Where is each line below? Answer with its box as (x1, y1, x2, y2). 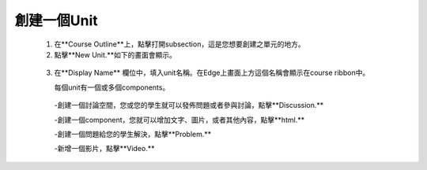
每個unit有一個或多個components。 (54, 83, 170, 92)
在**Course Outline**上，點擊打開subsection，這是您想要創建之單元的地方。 (54, 39, 305, 49)
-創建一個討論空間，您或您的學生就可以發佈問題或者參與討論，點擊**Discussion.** (54, 101, 324, 110)
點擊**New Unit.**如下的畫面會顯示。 (54, 50, 177, 59)
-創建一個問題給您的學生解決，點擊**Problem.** (54, 129, 212, 139)
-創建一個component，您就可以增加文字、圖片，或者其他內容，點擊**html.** (54, 115, 304, 124)
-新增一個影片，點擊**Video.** (54, 144, 155, 153)
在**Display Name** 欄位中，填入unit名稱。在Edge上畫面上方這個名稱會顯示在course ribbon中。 (54, 68, 370, 78)
